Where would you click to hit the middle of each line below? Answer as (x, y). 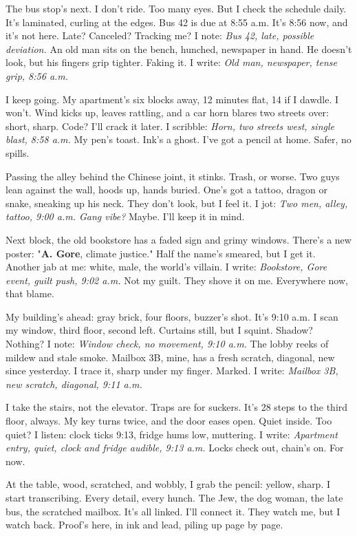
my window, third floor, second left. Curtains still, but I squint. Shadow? (159, 330)
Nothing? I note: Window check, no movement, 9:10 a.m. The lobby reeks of (167, 344)
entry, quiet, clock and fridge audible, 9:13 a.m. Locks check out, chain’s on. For (175, 448)
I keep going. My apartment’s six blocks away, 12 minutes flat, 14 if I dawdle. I (172, 99)
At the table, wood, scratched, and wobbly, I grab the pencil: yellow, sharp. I (168, 484)
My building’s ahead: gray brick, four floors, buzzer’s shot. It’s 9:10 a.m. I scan (172, 316)
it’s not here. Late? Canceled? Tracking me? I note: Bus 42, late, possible (160, 35)
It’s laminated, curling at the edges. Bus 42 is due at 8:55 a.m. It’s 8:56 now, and (177, 22)
